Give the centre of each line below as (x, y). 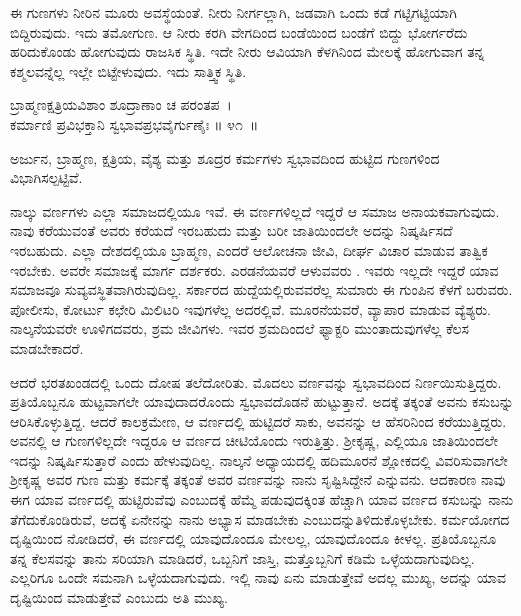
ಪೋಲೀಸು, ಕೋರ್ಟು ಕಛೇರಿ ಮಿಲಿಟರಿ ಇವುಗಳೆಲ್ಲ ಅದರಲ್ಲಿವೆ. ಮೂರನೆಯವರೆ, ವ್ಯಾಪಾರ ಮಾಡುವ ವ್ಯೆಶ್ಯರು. (250, 308)
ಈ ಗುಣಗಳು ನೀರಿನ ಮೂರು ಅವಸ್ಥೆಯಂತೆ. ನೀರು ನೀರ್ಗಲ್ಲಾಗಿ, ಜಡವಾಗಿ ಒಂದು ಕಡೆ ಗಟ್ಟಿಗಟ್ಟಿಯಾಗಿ (233, 12)
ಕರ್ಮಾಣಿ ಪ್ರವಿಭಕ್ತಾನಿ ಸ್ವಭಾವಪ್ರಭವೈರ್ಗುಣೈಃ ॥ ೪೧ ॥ (134, 123)
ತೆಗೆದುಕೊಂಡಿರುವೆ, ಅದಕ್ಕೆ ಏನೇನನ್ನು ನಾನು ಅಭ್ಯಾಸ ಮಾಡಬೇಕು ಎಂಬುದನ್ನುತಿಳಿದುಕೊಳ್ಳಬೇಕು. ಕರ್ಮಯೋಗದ (260, 518)
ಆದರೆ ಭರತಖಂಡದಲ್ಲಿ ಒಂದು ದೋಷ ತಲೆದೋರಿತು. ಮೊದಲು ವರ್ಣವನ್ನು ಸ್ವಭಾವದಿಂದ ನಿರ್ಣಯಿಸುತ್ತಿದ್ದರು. (256, 381)
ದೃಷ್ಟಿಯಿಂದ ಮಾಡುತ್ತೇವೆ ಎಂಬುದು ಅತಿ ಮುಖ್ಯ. (119, 597)
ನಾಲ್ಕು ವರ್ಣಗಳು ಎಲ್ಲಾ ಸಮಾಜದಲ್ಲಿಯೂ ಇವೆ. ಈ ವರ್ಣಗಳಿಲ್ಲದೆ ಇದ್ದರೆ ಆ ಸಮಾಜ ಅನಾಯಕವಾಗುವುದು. (255, 210)
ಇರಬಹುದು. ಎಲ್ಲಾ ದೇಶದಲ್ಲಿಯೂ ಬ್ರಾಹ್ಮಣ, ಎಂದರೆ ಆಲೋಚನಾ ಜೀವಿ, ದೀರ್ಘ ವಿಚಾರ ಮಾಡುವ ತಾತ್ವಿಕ (249, 249)
